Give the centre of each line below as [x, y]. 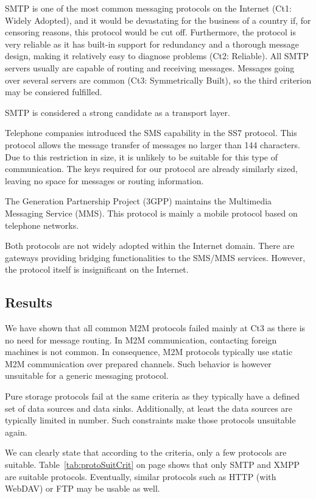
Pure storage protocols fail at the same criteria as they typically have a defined [153, 396]
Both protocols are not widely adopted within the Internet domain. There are [150, 246]
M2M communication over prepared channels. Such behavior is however [138, 363]
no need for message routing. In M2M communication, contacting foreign [141, 339]
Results [29, 302]
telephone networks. [42, 225]
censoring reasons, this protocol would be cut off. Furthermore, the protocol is [151, 32]
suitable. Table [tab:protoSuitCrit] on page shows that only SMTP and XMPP [152, 465]
